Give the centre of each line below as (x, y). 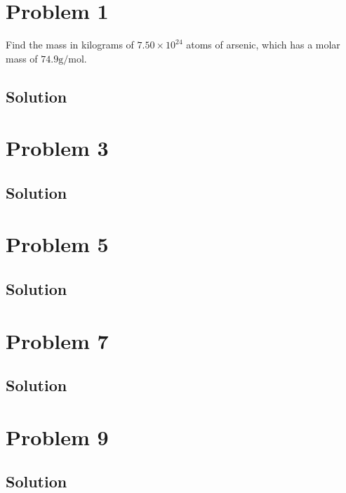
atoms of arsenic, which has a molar (263, 45)
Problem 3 (57, 148)
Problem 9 (57, 436)
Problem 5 (57, 244)
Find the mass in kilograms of (70, 45)
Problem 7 (57, 340)
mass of (22, 58)
